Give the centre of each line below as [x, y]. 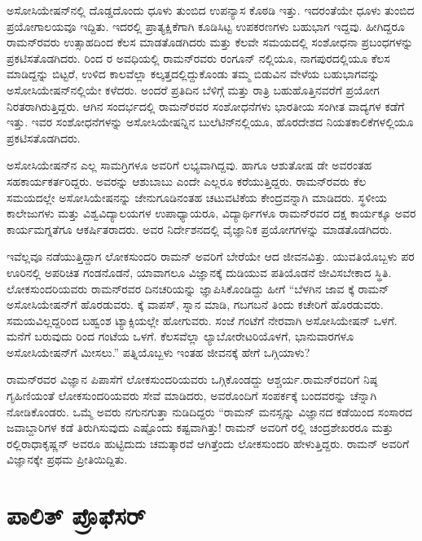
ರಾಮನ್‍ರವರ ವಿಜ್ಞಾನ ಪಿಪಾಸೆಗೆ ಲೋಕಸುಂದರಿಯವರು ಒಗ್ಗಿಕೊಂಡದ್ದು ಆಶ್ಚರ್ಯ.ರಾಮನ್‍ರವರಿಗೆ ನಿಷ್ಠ [192, 379]
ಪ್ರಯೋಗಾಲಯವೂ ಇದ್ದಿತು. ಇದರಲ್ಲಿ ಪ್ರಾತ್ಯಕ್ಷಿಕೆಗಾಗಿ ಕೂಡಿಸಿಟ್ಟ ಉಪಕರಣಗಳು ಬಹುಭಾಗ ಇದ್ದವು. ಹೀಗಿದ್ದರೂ [206, 26]
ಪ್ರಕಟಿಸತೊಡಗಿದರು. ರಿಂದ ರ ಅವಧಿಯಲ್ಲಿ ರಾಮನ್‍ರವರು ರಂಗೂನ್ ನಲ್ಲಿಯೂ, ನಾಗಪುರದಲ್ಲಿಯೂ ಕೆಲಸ [198, 57]
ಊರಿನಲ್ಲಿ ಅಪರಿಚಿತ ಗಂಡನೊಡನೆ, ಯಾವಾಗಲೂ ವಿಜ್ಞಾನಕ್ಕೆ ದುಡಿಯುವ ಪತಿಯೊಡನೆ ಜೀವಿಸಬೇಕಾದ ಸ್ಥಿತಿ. [199, 272]
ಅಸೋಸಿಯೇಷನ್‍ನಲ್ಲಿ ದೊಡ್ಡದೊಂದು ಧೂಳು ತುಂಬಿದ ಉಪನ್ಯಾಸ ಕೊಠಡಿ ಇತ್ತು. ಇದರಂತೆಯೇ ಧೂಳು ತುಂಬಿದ [211, 10]
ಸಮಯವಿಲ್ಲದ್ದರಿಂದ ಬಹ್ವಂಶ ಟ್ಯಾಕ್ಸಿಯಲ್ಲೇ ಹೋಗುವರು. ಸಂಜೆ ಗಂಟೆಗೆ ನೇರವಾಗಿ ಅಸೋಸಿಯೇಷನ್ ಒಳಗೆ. [202, 320]
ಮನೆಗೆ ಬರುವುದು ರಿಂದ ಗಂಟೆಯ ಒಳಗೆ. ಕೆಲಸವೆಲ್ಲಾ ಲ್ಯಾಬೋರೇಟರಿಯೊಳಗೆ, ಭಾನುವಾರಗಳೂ [180, 336]
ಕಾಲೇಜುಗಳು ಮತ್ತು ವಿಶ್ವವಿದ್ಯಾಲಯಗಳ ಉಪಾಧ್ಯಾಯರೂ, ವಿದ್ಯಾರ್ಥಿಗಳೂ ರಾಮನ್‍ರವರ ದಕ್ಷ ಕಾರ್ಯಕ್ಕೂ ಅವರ [211, 213]
